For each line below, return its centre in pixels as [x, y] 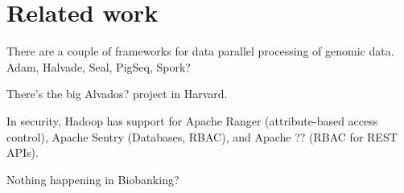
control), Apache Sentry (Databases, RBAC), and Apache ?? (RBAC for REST [202, 136]
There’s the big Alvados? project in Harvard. [117, 94]
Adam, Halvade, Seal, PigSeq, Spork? [99, 66]
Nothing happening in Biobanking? [93, 179]
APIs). [23, 152]
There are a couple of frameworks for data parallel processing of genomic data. [200, 51]
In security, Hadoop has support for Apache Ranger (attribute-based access [192, 120]
